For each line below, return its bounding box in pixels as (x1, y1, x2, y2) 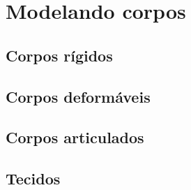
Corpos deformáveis (6, 85, 151, 107)
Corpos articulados (6, 126, 144, 148)
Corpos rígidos (6, 44, 113, 66)
